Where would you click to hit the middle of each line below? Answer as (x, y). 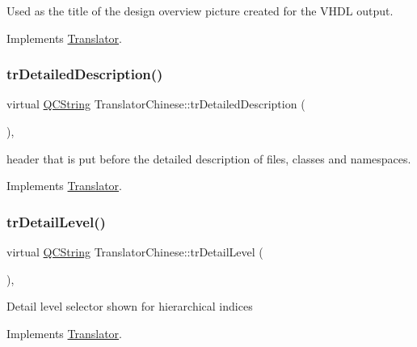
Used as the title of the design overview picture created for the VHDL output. (200, 11)
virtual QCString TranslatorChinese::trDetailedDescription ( (156, 104)
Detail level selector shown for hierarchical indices (130, 306)
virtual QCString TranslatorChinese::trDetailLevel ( (135, 252)
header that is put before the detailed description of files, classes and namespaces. (209, 158)
